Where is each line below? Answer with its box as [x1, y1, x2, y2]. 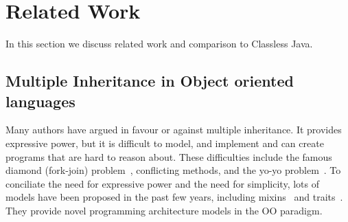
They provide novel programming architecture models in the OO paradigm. [5, 203, 323, 217]
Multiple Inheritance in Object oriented [5, 70, 294, 91]
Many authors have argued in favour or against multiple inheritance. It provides [5, 122, 342, 137]
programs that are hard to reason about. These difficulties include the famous [5, 149, 332, 164]
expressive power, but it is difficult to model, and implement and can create [5, 135, 324, 150]
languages [5, 90, 76, 111]
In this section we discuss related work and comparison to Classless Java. [5, 36, 313, 51]
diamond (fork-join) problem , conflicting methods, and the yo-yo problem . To [5, 163, 341, 177]
